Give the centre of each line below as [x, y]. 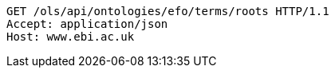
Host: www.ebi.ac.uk [71, 37]
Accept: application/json [87, 24]
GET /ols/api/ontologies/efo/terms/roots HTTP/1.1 [168, 11]
